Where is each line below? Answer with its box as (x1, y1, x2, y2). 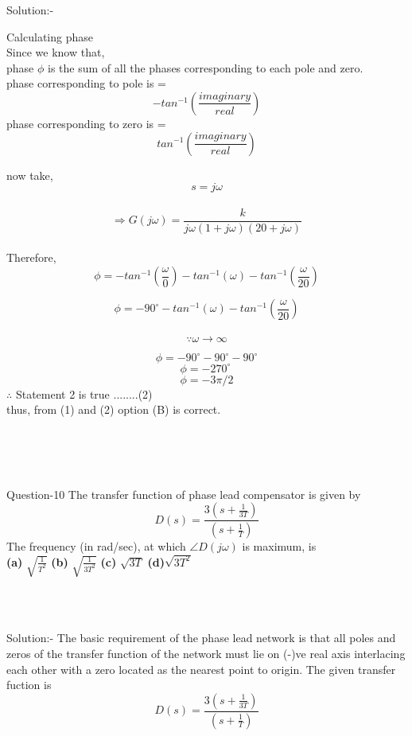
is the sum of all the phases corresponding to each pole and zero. (47, 59, 363, 76)
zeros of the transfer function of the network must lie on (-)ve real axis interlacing (6, 644, 406, 661)
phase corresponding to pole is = (6, 75, 166, 92)
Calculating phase (6, 28, 93, 45)
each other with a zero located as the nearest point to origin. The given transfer (6, 660, 396, 677)
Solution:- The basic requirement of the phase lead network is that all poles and (6, 629, 396, 646)
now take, (6, 166, 53, 183)
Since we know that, (6, 44, 105, 60)
